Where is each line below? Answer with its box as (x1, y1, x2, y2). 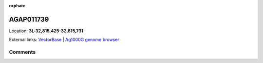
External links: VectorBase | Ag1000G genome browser (9, 37, 119, 43)
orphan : (9, 3, 26, 8)
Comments (9, 49, 36, 55)
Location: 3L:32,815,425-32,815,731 (9, 28, 84, 34)
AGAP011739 (9, 15, 49, 24)
